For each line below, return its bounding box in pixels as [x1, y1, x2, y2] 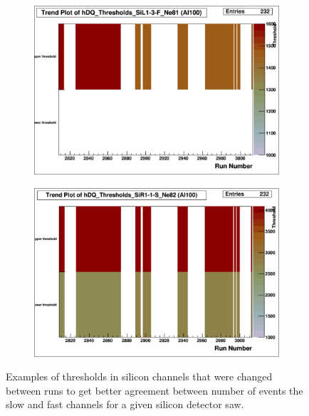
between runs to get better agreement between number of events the [6, 383, 303, 397]
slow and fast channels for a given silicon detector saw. [6, 397, 244, 412]
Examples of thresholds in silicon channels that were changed [6, 369, 273, 384]
